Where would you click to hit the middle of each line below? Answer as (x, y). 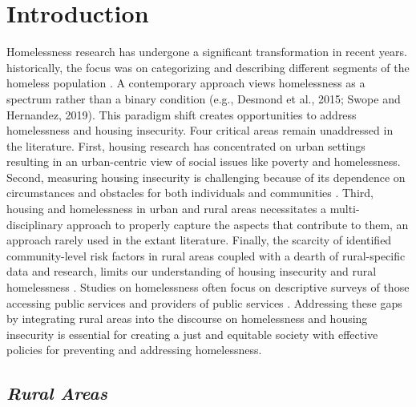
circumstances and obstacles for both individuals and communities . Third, (190, 193)
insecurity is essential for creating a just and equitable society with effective (192, 334)
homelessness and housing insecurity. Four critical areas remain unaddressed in (200, 130)
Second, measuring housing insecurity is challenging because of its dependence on (206, 177)
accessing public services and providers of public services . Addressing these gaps (204, 302)
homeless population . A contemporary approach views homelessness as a (186, 83)
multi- (345, 209)
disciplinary (35, 224)
